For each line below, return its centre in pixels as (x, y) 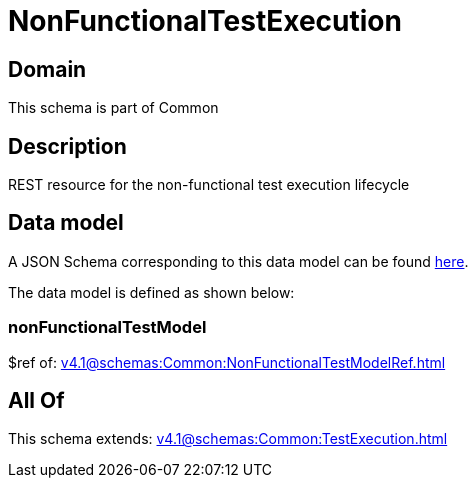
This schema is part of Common (113, 108)
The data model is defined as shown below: (151, 292)
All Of (36, 401)
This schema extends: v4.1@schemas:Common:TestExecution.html (228, 439)
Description (67, 146)
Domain (47, 69)
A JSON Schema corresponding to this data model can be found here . (238, 261)
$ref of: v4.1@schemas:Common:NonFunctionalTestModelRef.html (227, 362)
